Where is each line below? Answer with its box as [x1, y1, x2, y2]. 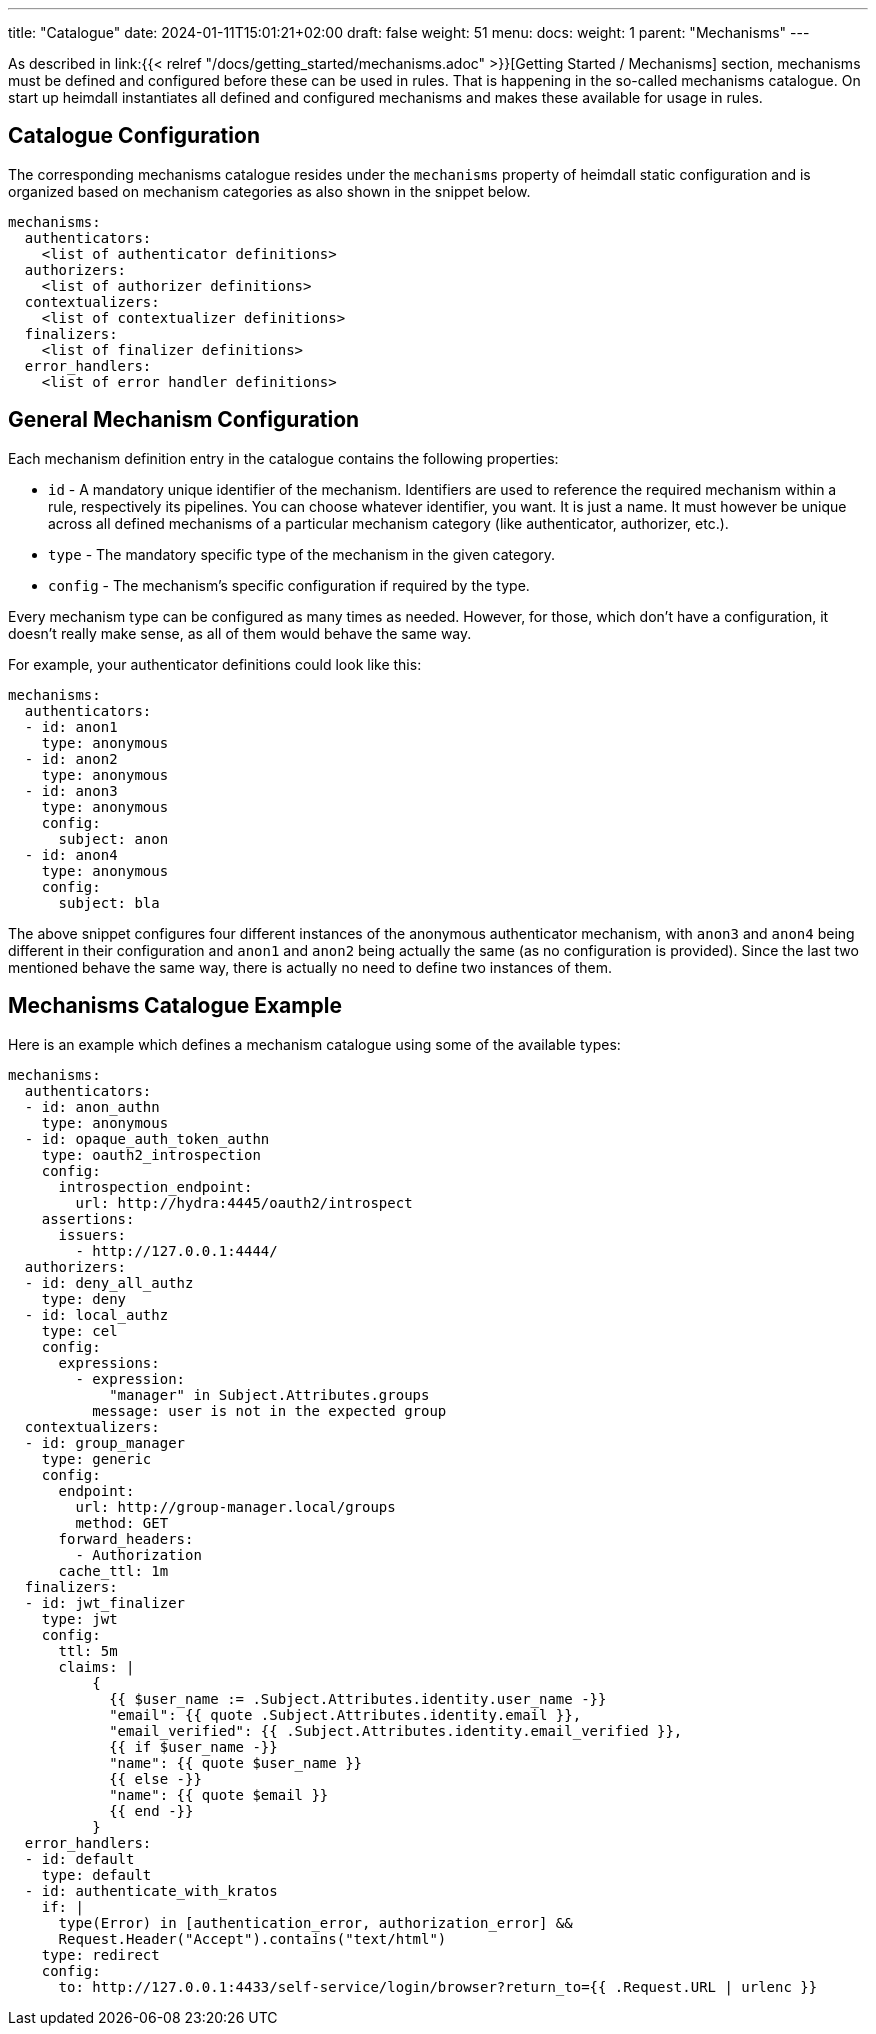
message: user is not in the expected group [92, 1402, 447, 1419]
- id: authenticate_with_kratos [24, 1882, 278, 1899]
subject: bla [58, 894, 160, 911]
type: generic [41, 1450, 152, 1467]
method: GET [75, 1514, 169, 1531]
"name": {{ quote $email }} [109, 1786, 329, 1803]
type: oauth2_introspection [41, 1146, 261, 1163]
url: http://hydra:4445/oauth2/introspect [75, 1194, 413, 1211]
